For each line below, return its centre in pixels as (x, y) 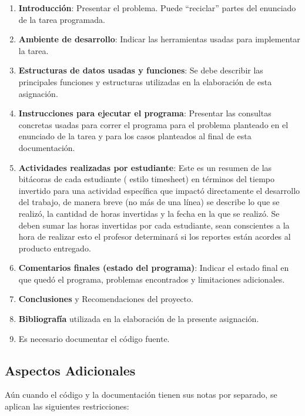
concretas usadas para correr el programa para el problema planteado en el (153, 124)
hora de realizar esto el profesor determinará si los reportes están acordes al (155, 236)
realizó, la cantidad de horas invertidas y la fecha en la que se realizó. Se (149, 213)
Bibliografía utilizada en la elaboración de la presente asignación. (139, 319)
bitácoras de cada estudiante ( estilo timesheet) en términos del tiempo (146, 179)
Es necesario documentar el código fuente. (94, 338)
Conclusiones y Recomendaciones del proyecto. (106, 299)
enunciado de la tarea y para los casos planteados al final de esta (135, 136)
